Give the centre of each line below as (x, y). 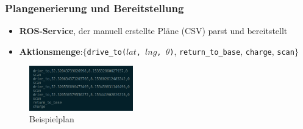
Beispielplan (52, 119)
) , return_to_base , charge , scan (232, 51)
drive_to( (107, 52)
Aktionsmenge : (51, 51)
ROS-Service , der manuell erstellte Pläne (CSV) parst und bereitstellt (153, 31)
